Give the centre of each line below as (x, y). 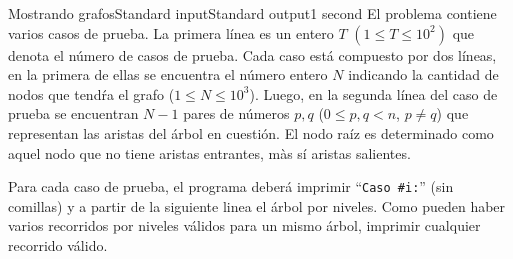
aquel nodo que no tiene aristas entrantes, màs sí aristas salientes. (209, 152)
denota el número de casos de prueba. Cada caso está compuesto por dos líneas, (252, 54)
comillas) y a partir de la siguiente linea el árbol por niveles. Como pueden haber (257, 205)
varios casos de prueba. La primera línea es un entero (171, 32)
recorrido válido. (58, 245)
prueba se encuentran (73, 113)
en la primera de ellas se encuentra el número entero (168, 74)
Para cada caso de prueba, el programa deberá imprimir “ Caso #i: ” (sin (231, 186)
